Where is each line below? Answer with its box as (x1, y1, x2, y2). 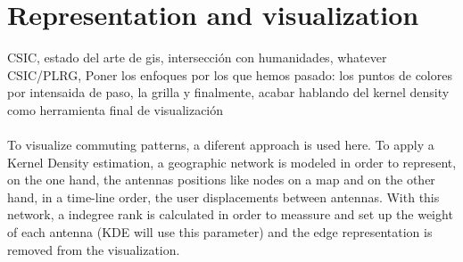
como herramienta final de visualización (7, 100, 224, 119)
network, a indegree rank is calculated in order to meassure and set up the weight (7, 205, 453, 224)
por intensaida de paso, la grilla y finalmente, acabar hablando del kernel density (7, 83, 450, 102)
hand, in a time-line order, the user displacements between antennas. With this (7, 187, 440, 206)
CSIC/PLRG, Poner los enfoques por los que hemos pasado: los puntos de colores (7, 65, 452, 84)
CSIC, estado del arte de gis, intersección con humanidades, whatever (7, 48, 387, 67)
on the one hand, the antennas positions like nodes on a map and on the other (7, 170, 435, 189)
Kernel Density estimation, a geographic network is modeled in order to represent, (7, 152, 457, 171)
